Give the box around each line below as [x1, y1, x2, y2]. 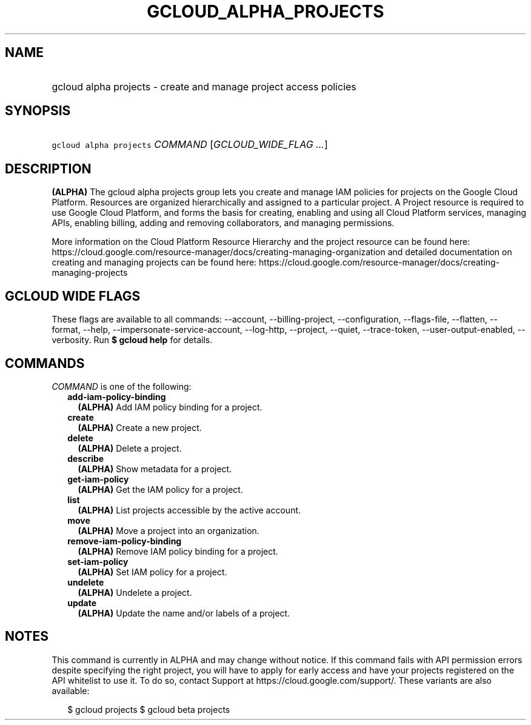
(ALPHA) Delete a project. [78, 443, 182, 453]
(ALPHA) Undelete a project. [78, 587, 192, 598]
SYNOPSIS [5, 103, 71, 119]
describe [67, 453, 104, 464]
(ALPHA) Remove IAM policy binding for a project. [78, 546, 278, 556]
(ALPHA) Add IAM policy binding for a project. [78, 401, 262, 412]
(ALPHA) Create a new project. [78, 422, 202, 433]
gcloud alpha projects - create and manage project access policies [52, 80, 356, 93]
